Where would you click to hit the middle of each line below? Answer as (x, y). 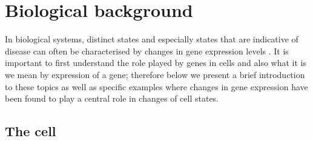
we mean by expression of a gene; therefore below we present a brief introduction (155, 74)
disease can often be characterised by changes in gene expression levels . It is (147, 51)
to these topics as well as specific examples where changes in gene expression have (156, 86)
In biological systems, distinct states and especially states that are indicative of (152, 39)
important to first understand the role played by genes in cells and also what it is (156, 63)
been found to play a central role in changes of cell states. (112, 98)
